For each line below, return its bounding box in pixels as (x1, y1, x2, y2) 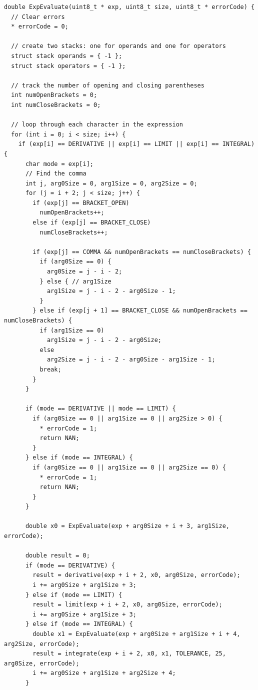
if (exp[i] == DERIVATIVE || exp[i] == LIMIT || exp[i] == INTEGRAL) (18, 140, 255, 148)
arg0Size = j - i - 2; (46, 268, 122, 275)
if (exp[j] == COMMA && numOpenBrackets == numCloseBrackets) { (32, 248, 251, 255)
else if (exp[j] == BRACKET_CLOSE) (32, 219, 151, 226)
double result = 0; (25, 552, 90, 559)
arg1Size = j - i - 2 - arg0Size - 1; (46, 287, 176, 295)
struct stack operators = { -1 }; (11, 62, 126, 69)
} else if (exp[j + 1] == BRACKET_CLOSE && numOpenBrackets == (32, 307, 247, 314)
